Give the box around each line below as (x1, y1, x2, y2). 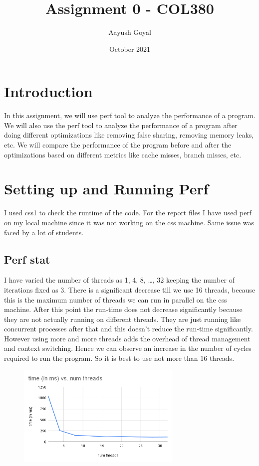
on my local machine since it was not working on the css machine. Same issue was (4, 217, 254, 227)
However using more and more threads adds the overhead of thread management (4, 333, 251, 343)
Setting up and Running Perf (4, 178, 209, 199)
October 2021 (109, 43, 151, 54)
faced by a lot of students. (4, 227, 84, 237)
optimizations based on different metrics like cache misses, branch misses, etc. (4, 149, 242, 159)
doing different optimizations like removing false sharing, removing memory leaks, (4, 130, 254, 140)
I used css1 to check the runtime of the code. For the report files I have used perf (4, 207, 252, 218)
